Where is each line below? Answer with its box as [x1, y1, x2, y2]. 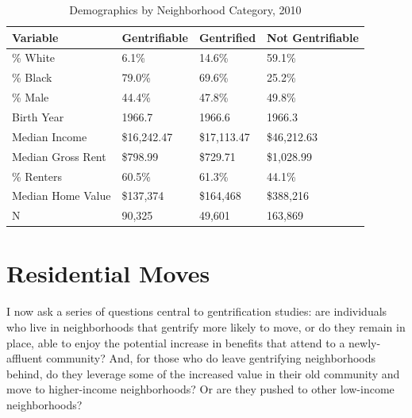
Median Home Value [12, 187, 111, 204]
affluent [6, 350, 43, 366]
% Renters [12, 167, 62, 184]
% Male [12, 89, 49, 105]
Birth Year [12, 108, 64, 125]
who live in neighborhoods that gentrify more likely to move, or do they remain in [6, 319, 406, 335]
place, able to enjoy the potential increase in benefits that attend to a [6, 334, 345, 351]
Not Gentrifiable [267, 29, 359, 45]
